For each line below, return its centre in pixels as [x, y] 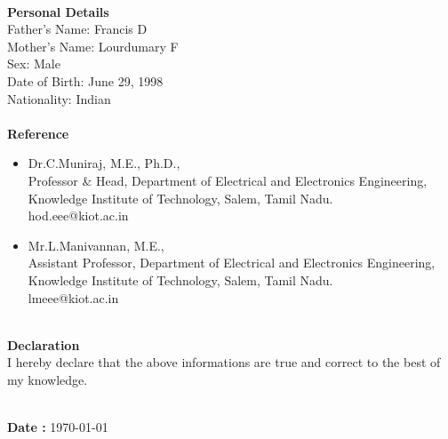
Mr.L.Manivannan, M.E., [96, 245]
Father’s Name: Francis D [77, 29]
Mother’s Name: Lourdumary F [93, 46]
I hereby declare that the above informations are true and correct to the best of [224, 362]
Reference [38, 133]
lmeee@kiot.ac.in [73, 297]
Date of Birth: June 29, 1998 [85, 80]
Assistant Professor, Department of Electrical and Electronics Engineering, [232, 263]
